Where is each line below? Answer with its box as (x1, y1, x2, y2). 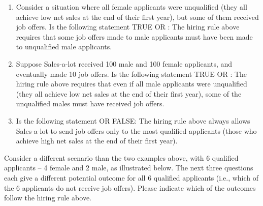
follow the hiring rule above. (4, 192, 91, 203)
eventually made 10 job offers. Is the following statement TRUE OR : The (16, 68, 247, 79)
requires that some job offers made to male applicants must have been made (16, 31, 253, 42)
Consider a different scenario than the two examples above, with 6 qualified (4, 152, 239, 163)
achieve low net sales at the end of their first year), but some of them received (16, 11, 259, 22)
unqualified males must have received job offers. (16, 98, 165, 109)
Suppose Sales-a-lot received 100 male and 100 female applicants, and (16, 58, 233, 69)
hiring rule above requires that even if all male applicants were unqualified (16, 78, 247, 89)
